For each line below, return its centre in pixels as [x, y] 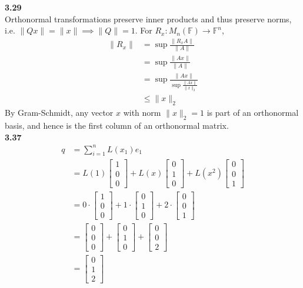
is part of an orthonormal [253, 113]
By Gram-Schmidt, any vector [59, 113]
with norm [142, 113]
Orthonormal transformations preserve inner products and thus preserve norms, [148, 19]
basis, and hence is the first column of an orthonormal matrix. [117, 125]
